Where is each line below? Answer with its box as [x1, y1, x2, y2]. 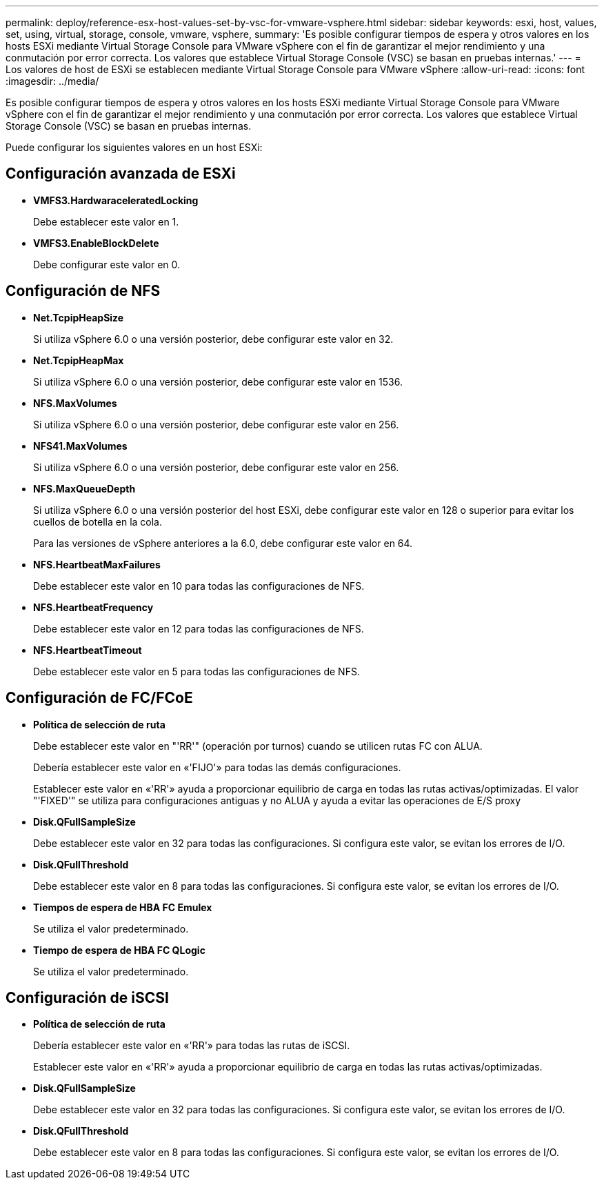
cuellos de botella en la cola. [33, 515, 163, 528]
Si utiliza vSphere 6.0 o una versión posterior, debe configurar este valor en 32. [33, 332, 394, 345]
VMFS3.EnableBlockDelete [33, 237, 159, 249]
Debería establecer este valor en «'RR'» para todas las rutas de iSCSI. [33, 1039, 350, 1052]
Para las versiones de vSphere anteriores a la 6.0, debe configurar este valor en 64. [33, 537, 413, 549]
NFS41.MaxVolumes [33, 439, 128, 452]
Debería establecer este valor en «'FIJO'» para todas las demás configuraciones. [33, 761, 401, 773]
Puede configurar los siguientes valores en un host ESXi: [6, 141, 263, 153]
